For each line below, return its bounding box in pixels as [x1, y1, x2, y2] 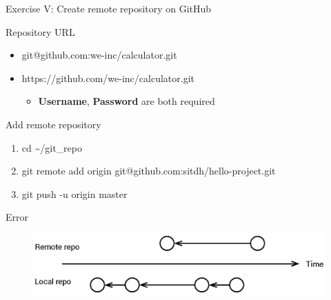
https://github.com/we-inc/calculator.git [21, 70, 194, 85]
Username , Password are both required [38, 94, 215, 108]
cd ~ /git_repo [21, 140, 82, 154]
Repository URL [6, 24, 75, 39]
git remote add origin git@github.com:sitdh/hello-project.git [21, 163, 276, 178]
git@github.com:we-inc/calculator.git [21, 48, 177, 62]
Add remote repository [6, 117, 101, 131]
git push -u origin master [21, 186, 128, 201]
